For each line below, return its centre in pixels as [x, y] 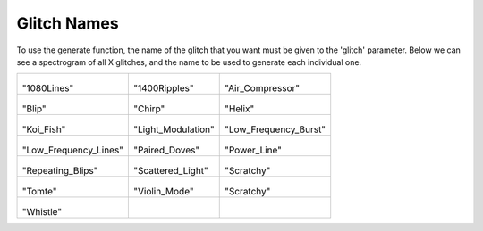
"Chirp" [149, 109]
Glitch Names [68, 23]
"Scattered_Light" [171, 171]
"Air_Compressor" [263, 88]
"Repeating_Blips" [60, 171]
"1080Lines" [48, 88]
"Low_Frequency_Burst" [275, 129]
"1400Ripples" [164, 88]
